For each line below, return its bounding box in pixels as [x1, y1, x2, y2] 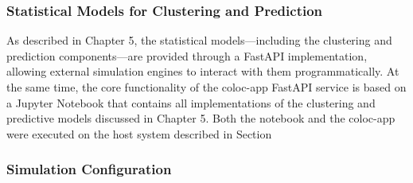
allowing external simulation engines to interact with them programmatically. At [6, 63, 399, 80]
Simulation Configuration [6, 159, 172, 179]
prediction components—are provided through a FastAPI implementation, [6, 47, 368, 64]
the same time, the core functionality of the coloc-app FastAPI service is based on [6, 79, 407, 95]
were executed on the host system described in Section [6, 125, 272, 142]
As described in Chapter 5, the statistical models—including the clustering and [6, 32, 392, 49]
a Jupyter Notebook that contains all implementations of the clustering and [6, 94, 376, 111]
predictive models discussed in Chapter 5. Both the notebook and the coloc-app [6, 110, 395, 127]
